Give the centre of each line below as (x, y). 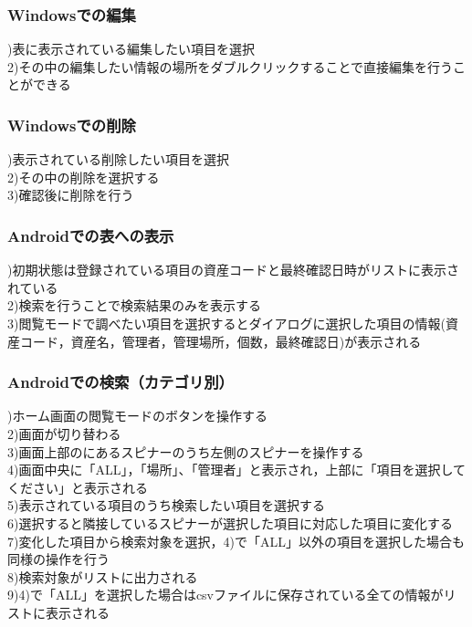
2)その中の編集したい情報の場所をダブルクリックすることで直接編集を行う (231, 66)
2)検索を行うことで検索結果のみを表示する (135, 305)
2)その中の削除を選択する (84, 177)
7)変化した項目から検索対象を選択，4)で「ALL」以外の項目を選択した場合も (236, 541)
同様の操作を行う (58, 559)
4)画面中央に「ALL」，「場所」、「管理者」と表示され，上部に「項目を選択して (237, 470)
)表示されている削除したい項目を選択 (119, 159)
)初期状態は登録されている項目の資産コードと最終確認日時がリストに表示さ (234, 270)
